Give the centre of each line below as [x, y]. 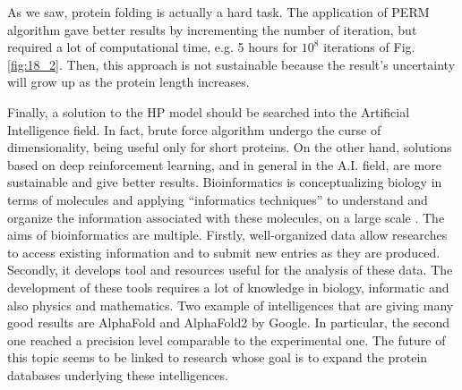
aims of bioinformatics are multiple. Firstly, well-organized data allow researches [227, 235]
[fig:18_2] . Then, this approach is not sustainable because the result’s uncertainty [231, 64]
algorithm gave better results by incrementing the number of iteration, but [212, 29]
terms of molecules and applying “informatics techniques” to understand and [218, 199]
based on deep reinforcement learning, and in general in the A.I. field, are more [224, 164]
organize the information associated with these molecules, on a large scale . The [226, 217]
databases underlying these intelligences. [118, 374]
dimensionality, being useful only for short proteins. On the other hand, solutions [230, 147]
